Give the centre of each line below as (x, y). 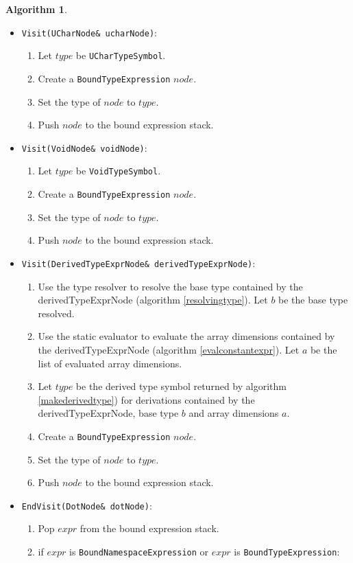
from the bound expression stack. (149, 528)
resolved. (56, 313)
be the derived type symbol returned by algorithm (181, 386)
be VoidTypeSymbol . (118, 171)
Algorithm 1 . (36, 9)
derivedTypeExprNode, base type (108, 413)
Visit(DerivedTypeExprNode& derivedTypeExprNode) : (138, 263)
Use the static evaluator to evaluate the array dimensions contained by (186, 336)
